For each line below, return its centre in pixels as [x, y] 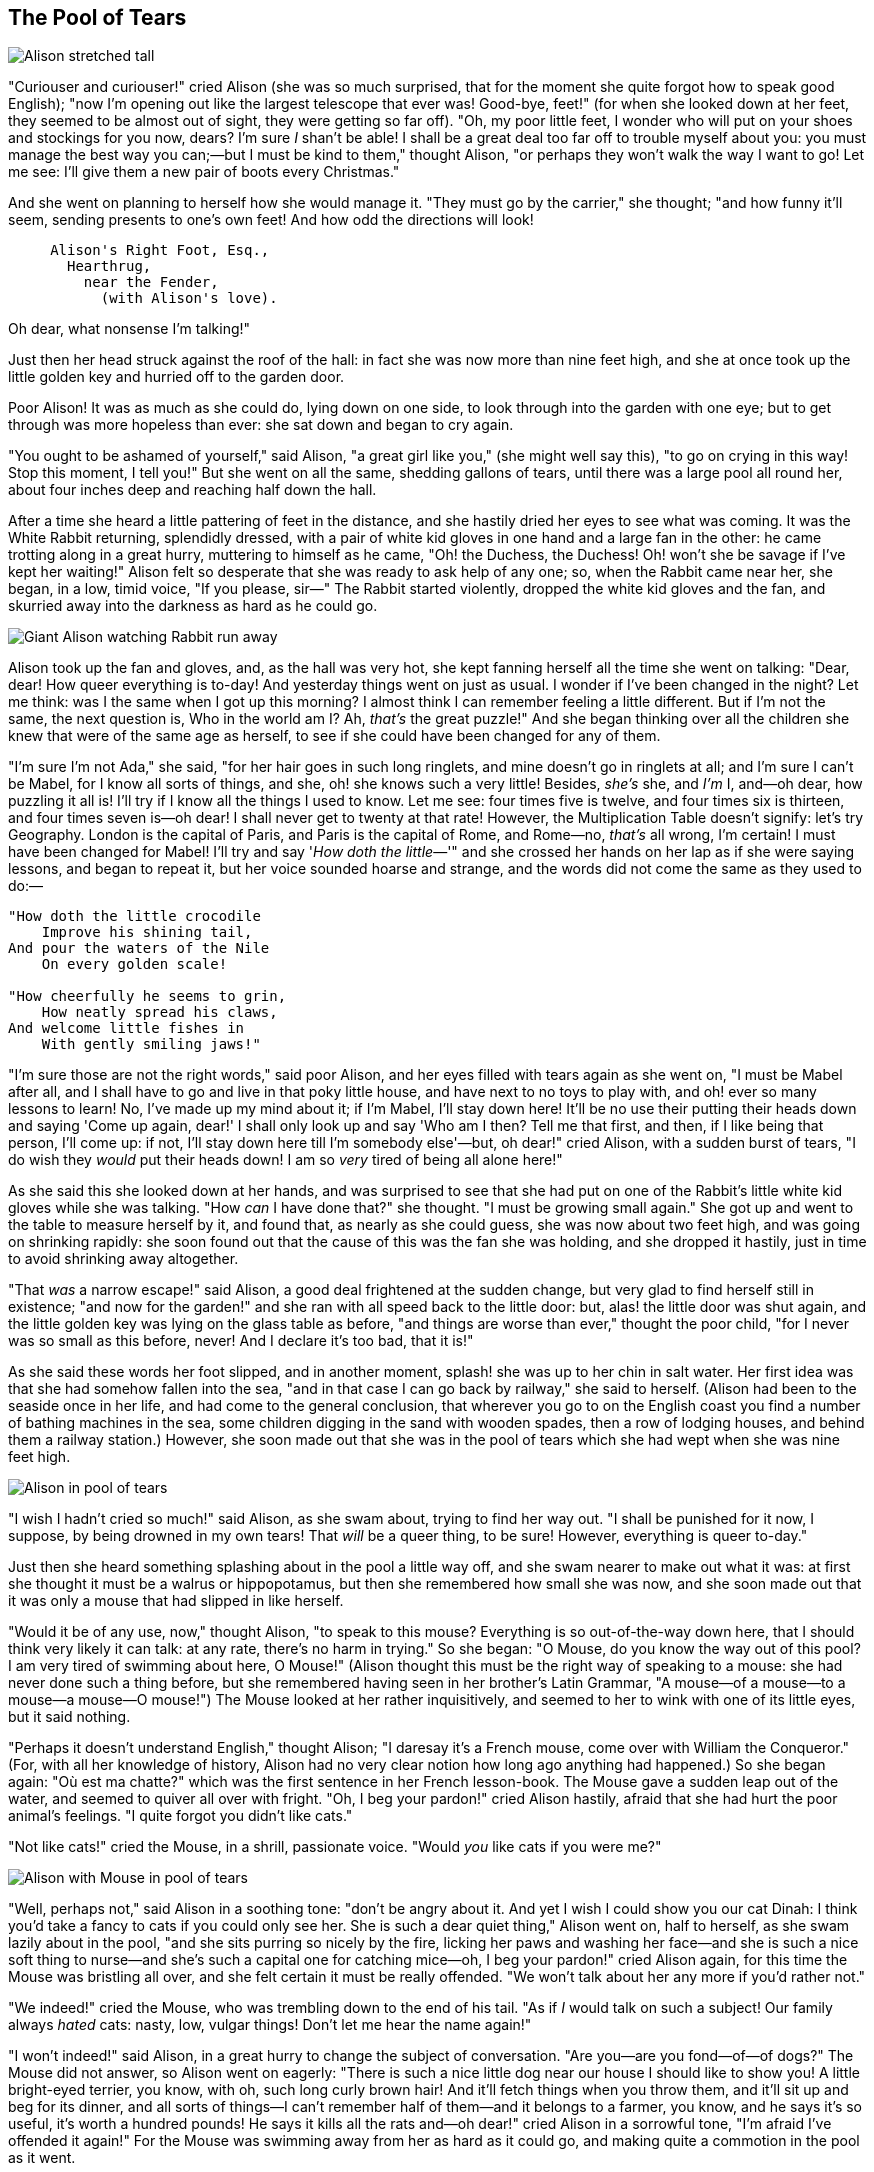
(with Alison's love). [189, 298]
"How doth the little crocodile [134, 916]
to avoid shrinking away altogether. [123, 1259]
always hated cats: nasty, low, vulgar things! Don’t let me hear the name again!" [270, 2025]
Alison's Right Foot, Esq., [160, 250]
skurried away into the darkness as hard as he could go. [193, 606]
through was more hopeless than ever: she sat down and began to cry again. [261, 425]
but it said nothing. [69, 1717]
